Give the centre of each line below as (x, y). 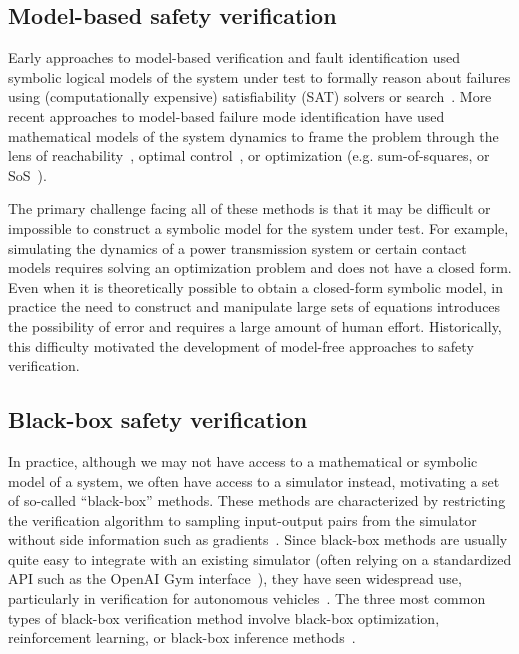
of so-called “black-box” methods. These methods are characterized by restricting (257, 500)
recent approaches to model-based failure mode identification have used (226, 115)
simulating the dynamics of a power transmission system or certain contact (237, 247)
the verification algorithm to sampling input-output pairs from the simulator (242, 519)
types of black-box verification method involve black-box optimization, (224, 617)
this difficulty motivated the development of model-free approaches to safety (241, 345)
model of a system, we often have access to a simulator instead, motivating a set (254, 480)
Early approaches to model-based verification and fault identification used (234, 57)
